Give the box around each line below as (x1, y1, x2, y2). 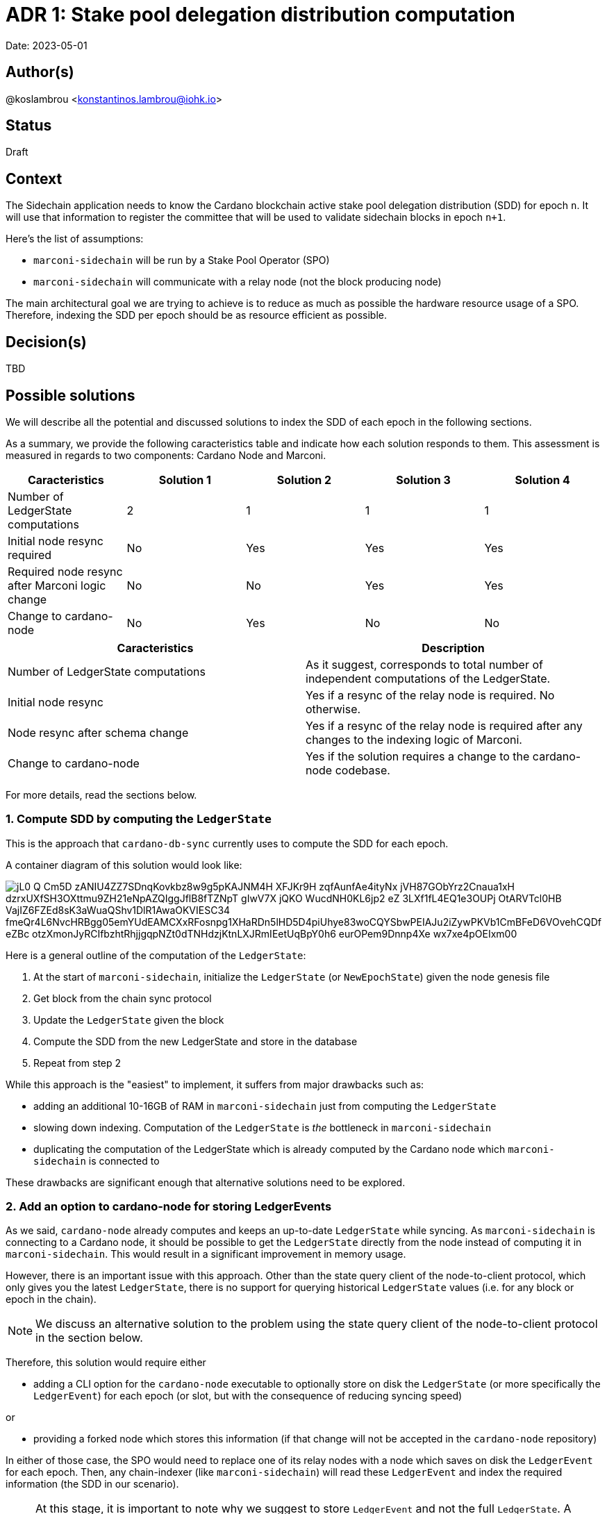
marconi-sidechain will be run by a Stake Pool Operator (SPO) (33, 254, 330, 267)
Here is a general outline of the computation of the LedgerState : (6, 949, 306, 961)
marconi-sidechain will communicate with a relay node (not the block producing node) (33, 276, 442, 288)
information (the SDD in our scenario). (6, 1478, 179, 1490)
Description (422, 640, 485, 655)
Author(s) (6, 63, 74, 81)
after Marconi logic (8, 578, 106, 592)
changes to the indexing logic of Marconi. (306, 732, 522, 747)
